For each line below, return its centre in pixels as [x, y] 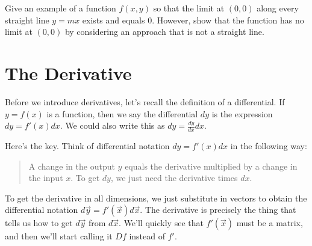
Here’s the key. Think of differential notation [87, 145]
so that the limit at [189, 8]
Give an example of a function [61, 8]
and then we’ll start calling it [59, 236]
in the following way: [269, 145]
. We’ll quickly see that [161, 223]
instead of [147, 236]
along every [278, 8]
